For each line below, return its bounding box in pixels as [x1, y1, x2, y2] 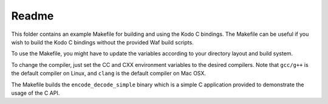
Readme [11, 9, 54, 23]
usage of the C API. [11, 89, 60, 97]
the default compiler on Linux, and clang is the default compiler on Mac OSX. [11, 70, 207, 77]
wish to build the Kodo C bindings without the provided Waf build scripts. [11, 38, 194, 46]
